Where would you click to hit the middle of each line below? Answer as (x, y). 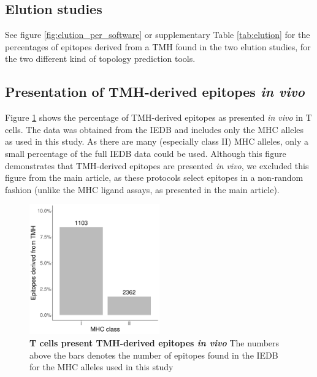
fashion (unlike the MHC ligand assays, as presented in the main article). (142, 189)
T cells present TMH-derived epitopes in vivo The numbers (155, 342)
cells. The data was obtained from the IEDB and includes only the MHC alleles (155, 129)
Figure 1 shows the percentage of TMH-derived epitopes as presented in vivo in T (158, 117)
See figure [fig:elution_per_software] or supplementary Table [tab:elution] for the (158, 35)
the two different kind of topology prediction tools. (100, 59)
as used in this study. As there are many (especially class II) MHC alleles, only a (157, 141)
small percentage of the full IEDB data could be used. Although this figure (146, 153)
